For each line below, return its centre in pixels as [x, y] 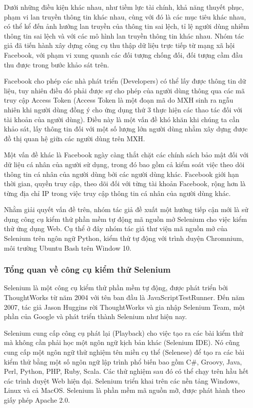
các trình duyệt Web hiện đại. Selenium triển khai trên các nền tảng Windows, [122, 380]
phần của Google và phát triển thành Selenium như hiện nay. [96, 316]
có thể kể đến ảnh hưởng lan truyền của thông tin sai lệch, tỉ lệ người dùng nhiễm [126, 26]
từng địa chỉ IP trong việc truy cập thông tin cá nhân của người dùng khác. [117, 193]
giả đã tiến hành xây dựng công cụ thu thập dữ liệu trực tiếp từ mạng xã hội [119, 45]
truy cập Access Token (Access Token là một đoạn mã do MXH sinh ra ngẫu [119, 100]
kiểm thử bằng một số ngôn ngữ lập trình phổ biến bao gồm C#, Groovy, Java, [123, 361]
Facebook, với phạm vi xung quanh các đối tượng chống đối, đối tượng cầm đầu [123, 54]
